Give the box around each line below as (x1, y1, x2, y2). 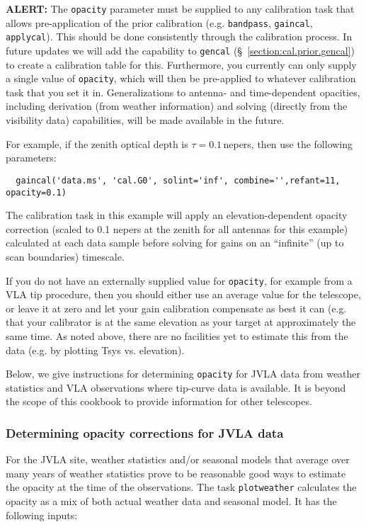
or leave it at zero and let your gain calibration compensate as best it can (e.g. (6, 300, 347, 315)
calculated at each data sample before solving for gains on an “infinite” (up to (6, 235, 344, 250)
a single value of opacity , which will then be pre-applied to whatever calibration (6, 71, 356, 86)
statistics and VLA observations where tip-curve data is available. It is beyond (6, 380, 346, 395)
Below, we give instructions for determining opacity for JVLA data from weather (6, 366, 361, 381)
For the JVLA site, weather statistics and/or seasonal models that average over (6, 452, 350, 467)
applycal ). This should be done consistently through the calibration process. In (6, 29, 353, 44)
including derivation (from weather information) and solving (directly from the (6, 98, 348, 113)
